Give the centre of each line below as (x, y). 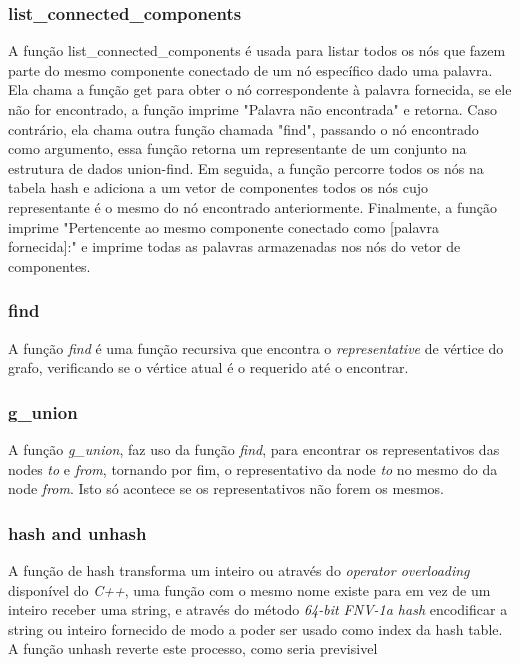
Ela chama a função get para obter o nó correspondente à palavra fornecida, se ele (260, 89)
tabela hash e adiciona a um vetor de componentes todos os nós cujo (218, 187)
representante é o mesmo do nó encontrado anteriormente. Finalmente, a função (252, 206)
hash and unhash (77, 532)
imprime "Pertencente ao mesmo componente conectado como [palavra (224, 226)
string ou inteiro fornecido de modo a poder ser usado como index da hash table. (255, 628)
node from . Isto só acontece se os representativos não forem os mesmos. (226, 488)
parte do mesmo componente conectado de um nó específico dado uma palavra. (250, 69)
